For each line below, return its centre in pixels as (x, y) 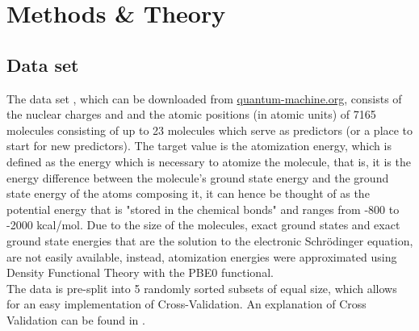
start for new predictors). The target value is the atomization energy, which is (199, 146)
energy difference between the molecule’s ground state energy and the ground (198, 177)
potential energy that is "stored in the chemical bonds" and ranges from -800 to (203, 209)
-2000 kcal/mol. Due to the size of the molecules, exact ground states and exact (203, 225)
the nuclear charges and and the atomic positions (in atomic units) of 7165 (191, 114)
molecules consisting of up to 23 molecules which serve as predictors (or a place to (210, 130)
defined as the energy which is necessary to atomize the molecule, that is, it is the (209, 161)
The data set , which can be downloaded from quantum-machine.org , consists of (204, 98)
